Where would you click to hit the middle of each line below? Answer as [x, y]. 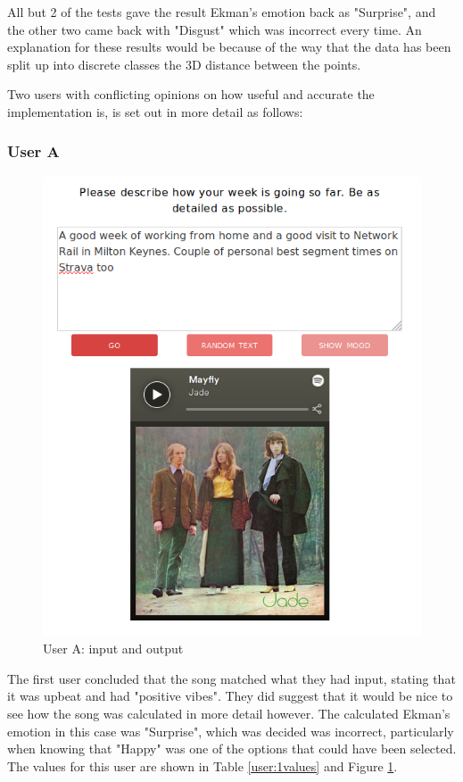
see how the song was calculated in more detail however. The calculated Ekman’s [229, 713]
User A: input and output [113, 649]
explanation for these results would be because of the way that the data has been [229, 47]
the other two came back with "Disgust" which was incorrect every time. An [215, 29]
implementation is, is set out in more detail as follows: [155, 111]
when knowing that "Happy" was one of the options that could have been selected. [232, 749]
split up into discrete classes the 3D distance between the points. [184, 64]
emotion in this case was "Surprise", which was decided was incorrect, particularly [231, 731]
